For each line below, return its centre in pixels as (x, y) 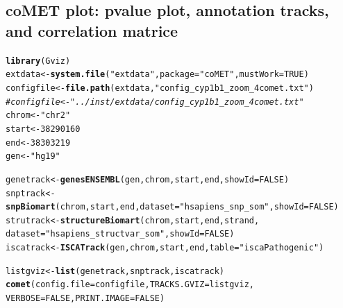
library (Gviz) (38, 61)
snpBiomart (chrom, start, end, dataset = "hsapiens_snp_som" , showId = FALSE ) (172, 207)
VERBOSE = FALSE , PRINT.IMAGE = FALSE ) (85, 299)
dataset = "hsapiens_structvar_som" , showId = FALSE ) (120, 234)
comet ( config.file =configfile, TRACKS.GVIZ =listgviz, (130, 285)
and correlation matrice (92, 30)
